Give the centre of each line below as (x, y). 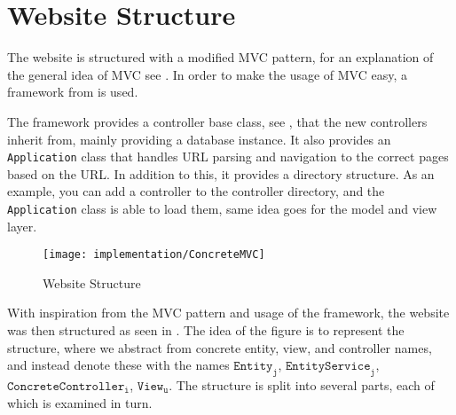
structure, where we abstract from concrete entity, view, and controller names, (220, 347)
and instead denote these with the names (118, 365)
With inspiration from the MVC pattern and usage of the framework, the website (228, 313)
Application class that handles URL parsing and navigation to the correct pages (228, 157)
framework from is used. (73, 92)
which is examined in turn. (80, 402)
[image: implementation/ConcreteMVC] (154, 255)
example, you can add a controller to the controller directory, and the (196, 191)
